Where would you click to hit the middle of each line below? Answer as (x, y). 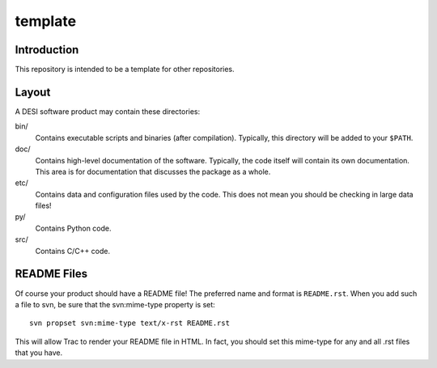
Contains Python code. (74, 228)
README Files (51, 274)
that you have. (39, 353)
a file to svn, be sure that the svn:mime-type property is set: (115, 304)
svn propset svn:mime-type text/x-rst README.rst (130, 323)
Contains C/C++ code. (73, 251)
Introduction (47, 50)
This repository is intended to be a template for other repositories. (125, 70)
